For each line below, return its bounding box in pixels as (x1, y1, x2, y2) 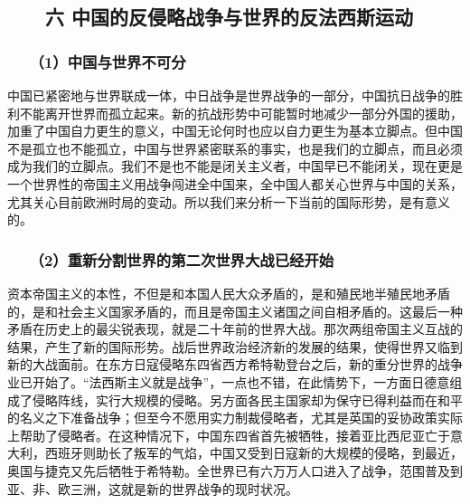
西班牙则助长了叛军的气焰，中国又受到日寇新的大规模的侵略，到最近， (44, 443, 463, 462)
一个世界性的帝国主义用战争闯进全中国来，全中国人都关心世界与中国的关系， (7, 174, 463, 193)
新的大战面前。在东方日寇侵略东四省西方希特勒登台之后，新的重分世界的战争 (7, 355, 463, 374)
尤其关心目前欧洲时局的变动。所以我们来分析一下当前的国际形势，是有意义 (7, 192, 450, 211)
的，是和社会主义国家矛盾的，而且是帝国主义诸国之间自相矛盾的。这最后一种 (7, 301, 463, 320)
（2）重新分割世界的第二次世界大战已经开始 (36, 248, 334, 271)
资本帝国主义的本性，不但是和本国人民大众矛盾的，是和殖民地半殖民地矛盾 (7, 283, 450, 302)
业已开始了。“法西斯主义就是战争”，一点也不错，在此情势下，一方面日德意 (7, 372, 450, 391)
